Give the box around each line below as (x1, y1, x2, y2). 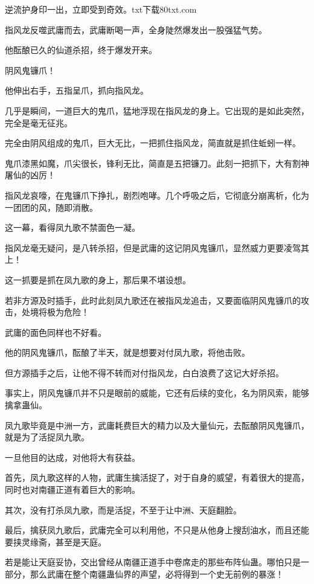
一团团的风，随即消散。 (5, 201, 98, 213)
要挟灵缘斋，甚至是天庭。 (5, 535, 106, 548)
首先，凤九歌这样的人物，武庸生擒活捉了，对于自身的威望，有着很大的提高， (5, 471, 309, 484)
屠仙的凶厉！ (5, 168, 56, 181)
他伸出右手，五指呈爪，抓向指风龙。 (5, 84, 149, 97)
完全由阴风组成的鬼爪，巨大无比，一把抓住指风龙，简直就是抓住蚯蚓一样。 (5, 136, 301, 149)
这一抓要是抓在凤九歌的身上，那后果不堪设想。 (5, 273, 191, 286)
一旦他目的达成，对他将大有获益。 (5, 451, 140, 463)
